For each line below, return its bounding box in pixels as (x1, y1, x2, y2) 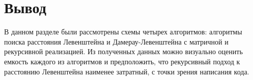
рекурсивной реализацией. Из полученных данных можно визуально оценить (4, 46, 243, 57)
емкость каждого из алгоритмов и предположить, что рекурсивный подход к (4, 56, 240, 66)
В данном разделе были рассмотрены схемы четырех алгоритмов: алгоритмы (4, 26, 242, 37)
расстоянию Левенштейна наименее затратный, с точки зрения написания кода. (4, 66, 249, 76)
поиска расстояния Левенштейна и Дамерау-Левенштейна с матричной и (4, 36, 229, 47)
